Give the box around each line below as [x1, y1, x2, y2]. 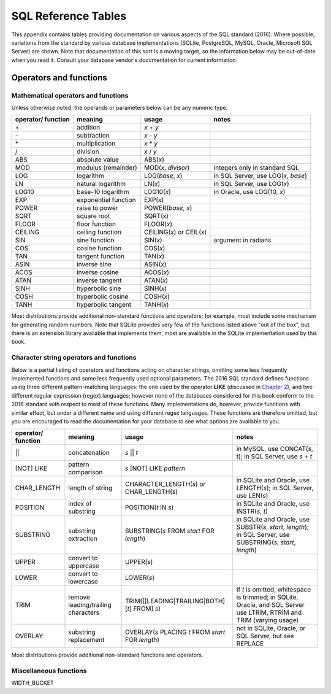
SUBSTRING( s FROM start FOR [124, 526, 215, 535]
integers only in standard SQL [213, 163, 300, 172]
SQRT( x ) [144, 212, 169, 220]
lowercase [68, 577, 98, 586]
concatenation [68, 449, 110, 457]
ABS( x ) [144, 155, 165, 164]
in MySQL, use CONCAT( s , [236, 445, 314, 453]
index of [68, 499, 92, 508]
